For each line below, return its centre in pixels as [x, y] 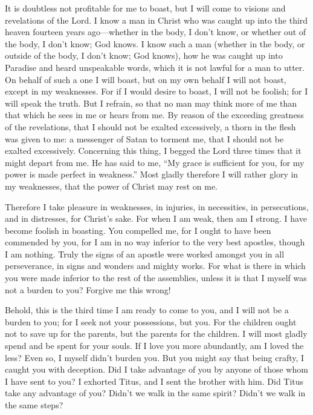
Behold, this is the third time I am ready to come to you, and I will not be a [147, 310]
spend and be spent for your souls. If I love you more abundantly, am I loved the [154, 346]
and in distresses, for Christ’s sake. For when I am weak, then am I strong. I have [156, 218]
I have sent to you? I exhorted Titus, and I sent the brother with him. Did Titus [154, 381]
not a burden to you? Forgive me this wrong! [88, 289]
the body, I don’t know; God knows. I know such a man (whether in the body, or [155, 43]
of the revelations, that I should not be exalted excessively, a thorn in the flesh [150, 126]
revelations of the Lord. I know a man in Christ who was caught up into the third [156, 20]
